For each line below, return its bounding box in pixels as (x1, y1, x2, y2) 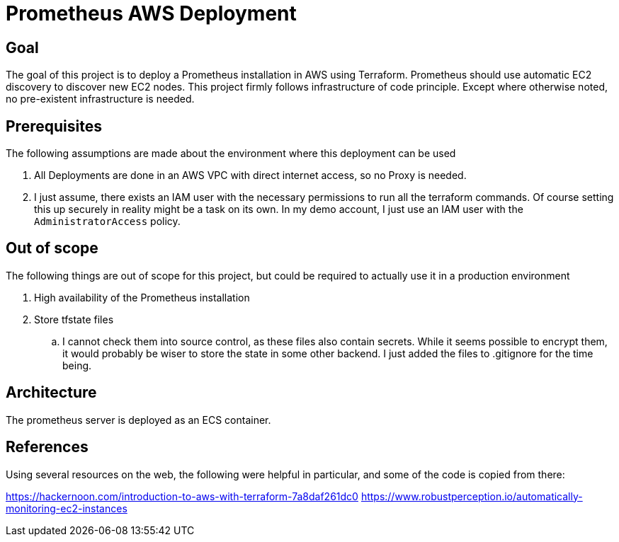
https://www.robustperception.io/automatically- (360, 490, 583, 502)
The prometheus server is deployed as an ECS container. (6, 413, 271, 426)
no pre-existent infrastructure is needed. (6, 93, 195, 105)
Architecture (6, 384, 97, 402)
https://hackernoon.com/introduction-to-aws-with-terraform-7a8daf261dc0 (6, 490, 358, 502)
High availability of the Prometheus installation (34, 291, 250, 304)
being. (62, 359, 92, 371)
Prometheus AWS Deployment (6, 1, 297, 25)
